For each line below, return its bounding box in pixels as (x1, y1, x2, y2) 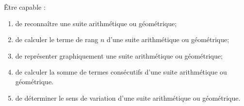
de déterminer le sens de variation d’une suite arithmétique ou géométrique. (15, 92, 241, 103)
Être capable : (4, 2, 46, 12)
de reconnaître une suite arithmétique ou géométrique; (15, 18, 177, 28)
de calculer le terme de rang (15, 34, 98, 45)
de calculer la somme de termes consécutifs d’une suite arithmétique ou (15, 67, 227, 77)
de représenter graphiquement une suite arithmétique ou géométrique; (15, 50, 223, 61)
